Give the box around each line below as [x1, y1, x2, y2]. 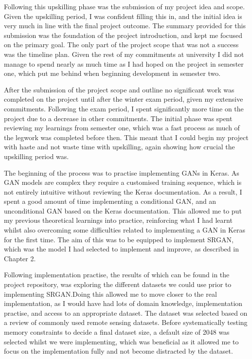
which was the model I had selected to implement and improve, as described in [4, 244, 239, 254]
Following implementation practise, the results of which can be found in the [4, 269, 230, 280]
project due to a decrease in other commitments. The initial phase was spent [4, 113, 233, 123]
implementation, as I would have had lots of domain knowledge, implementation [4, 298, 243, 308]
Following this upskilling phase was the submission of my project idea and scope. [4, 1, 245, 11]
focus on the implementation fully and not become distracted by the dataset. [4, 346, 233, 356]
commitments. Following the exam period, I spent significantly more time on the [4, 103, 244, 113]
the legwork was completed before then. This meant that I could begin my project [4, 132, 249, 142]
